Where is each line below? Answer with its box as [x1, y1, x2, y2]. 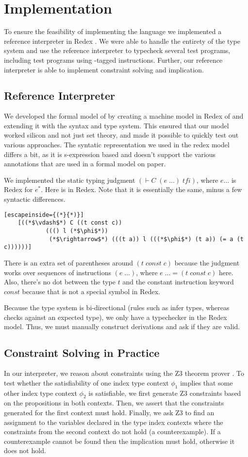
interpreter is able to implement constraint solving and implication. [4, 64, 204, 74]
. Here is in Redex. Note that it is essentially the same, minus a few [41, 184, 242, 194]
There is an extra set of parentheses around [4, 257, 133, 267]
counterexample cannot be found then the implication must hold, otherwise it [4, 436, 235, 446]
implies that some [180, 377, 233, 387]
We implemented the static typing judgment [4, 175, 135, 185]
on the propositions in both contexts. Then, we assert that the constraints [4, 398, 224, 408]
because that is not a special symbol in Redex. [22, 286, 160, 296]
